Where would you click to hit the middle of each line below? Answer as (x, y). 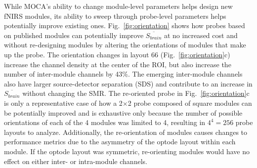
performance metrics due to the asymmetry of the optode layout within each (120, 142)
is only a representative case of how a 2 (63, 103)
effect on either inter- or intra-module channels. (76, 161)
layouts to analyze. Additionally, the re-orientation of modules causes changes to (126, 132)
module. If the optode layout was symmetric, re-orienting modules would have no (127, 151)
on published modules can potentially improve (74, 35)
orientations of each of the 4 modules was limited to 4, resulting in (105, 122)
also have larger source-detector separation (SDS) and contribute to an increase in (128, 83)
